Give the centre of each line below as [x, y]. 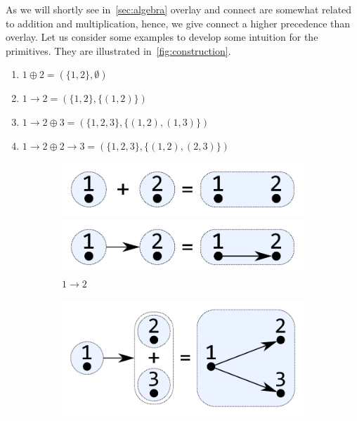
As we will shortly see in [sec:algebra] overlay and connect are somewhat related [179, 9]
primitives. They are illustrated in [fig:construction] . [118, 50]
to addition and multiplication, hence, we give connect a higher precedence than [178, 23]
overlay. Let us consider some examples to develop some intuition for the [162, 37]
